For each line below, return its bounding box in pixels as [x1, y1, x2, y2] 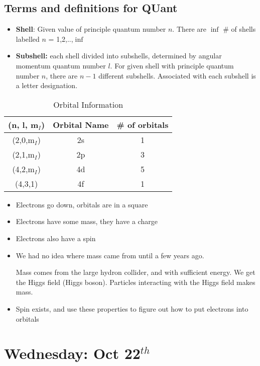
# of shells [223, 24, 256, 34]
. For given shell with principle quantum [110, 60, 234, 70]
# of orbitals [116, 118, 169, 130]
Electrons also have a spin [16, 233, 96, 243]
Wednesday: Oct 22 [4, 343, 141, 363]
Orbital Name [53, 118, 109, 130]
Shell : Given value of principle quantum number [16, 24, 166, 34]
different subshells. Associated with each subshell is [98, 70, 256, 81]
